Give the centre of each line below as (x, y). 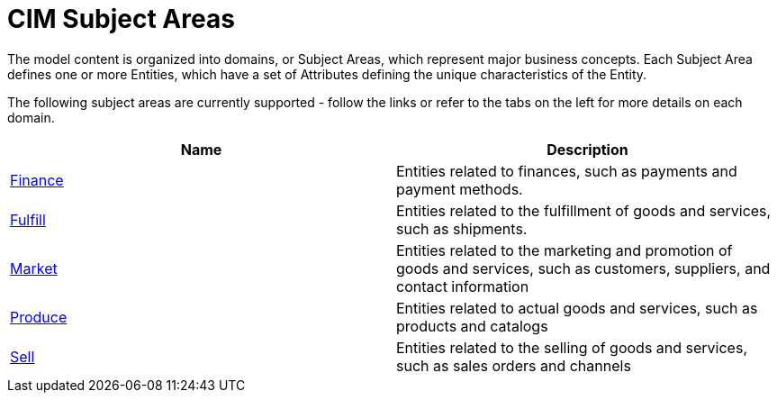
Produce (39, 317)
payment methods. (460, 189)
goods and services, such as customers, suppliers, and (583, 268)
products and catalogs (472, 326)
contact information (463, 286)
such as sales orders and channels (514, 365)
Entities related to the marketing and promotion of (565, 250)
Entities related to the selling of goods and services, (572, 347)
